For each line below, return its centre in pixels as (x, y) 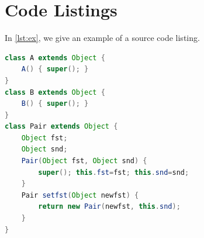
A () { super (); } (55, 69)
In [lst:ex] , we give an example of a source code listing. (102, 38)
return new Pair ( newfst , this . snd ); (109, 207)
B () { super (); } (55, 104)
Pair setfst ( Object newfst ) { (80, 195)
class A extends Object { (55, 58)
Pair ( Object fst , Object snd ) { (84, 161)
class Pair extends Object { (61, 127)
